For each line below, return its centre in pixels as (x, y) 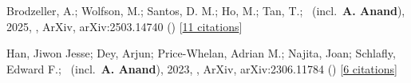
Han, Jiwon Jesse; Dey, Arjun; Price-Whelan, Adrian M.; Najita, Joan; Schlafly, (201, 53)
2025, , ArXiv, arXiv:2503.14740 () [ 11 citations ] (124, 26)
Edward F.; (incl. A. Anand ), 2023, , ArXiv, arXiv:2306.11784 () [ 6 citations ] (202, 68)
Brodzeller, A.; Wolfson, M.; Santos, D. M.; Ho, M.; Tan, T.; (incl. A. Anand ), (206, 10)
